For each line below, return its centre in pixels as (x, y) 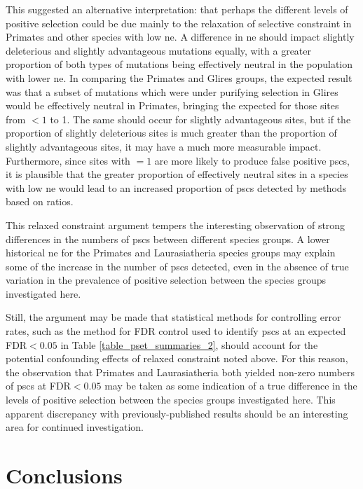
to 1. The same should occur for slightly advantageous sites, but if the (200, 119)
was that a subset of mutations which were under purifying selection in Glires (172, 91)
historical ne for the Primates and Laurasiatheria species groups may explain (171, 253)
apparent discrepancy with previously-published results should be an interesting (177, 413)
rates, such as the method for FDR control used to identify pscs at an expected (176, 331)
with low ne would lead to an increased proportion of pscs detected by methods (176, 187)
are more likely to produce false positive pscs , (252, 160)
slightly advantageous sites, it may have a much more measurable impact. (164, 146)
